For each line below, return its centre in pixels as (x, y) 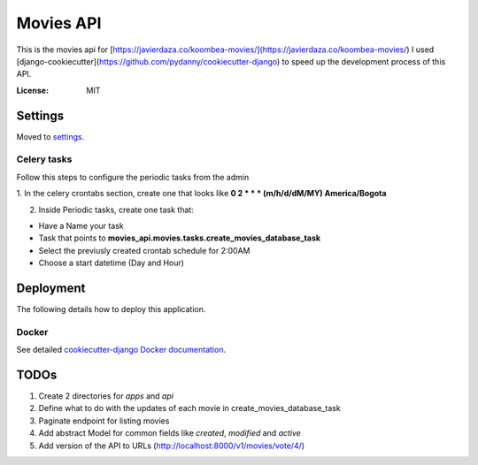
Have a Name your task (81, 225)
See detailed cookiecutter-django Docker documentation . (121, 350)
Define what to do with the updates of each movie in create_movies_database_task (189, 408)
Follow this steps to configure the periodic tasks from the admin (133, 177)
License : (32, 90)
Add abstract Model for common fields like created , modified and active (170, 433)
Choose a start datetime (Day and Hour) (112, 263)
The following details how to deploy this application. (111, 309)
